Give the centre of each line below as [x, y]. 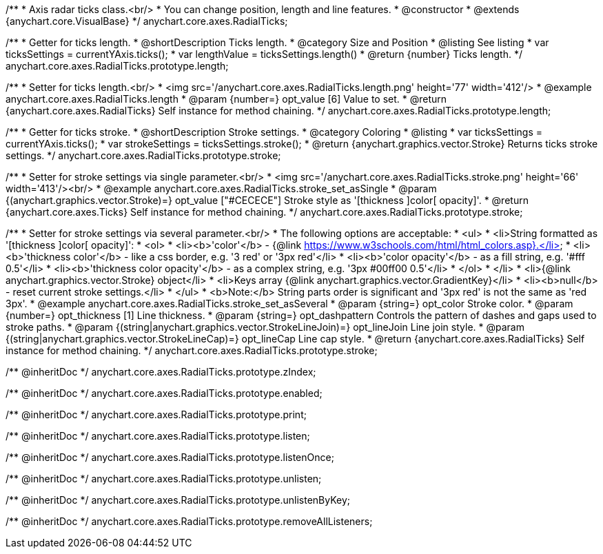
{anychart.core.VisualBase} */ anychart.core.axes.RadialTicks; [147, 21]
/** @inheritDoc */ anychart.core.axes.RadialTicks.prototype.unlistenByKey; [178, 500]
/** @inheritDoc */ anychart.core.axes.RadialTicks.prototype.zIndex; [161, 372]
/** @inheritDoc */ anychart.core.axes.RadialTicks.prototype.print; [156, 414]
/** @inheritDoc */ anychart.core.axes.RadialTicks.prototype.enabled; [164, 393]
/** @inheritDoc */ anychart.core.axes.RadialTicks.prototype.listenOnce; [170, 457]
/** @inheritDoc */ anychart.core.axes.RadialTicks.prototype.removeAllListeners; [189, 521]
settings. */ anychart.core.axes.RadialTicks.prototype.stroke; [143, 155]
